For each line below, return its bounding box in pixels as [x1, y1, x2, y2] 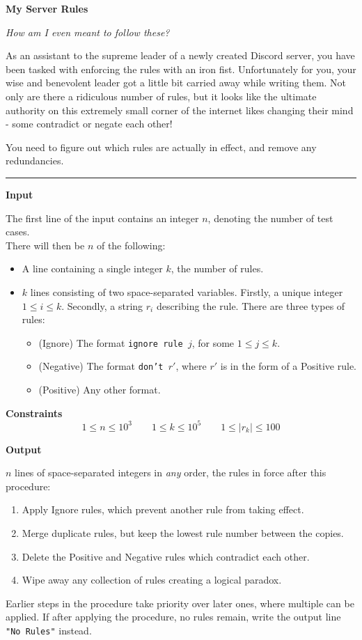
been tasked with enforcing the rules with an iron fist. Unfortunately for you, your [6, 61, 356, 76]
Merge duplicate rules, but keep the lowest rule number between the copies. [22, 526, 344, 540]
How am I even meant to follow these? [6, 24, 170, 39]
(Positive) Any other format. [38, 382, 161, 396]
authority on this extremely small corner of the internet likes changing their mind [6, 102, 354, 117]
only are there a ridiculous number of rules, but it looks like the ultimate [6, 88, 317, 103]
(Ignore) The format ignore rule [38, 335, 183, 350]
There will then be [6, 237, 85, 252]
